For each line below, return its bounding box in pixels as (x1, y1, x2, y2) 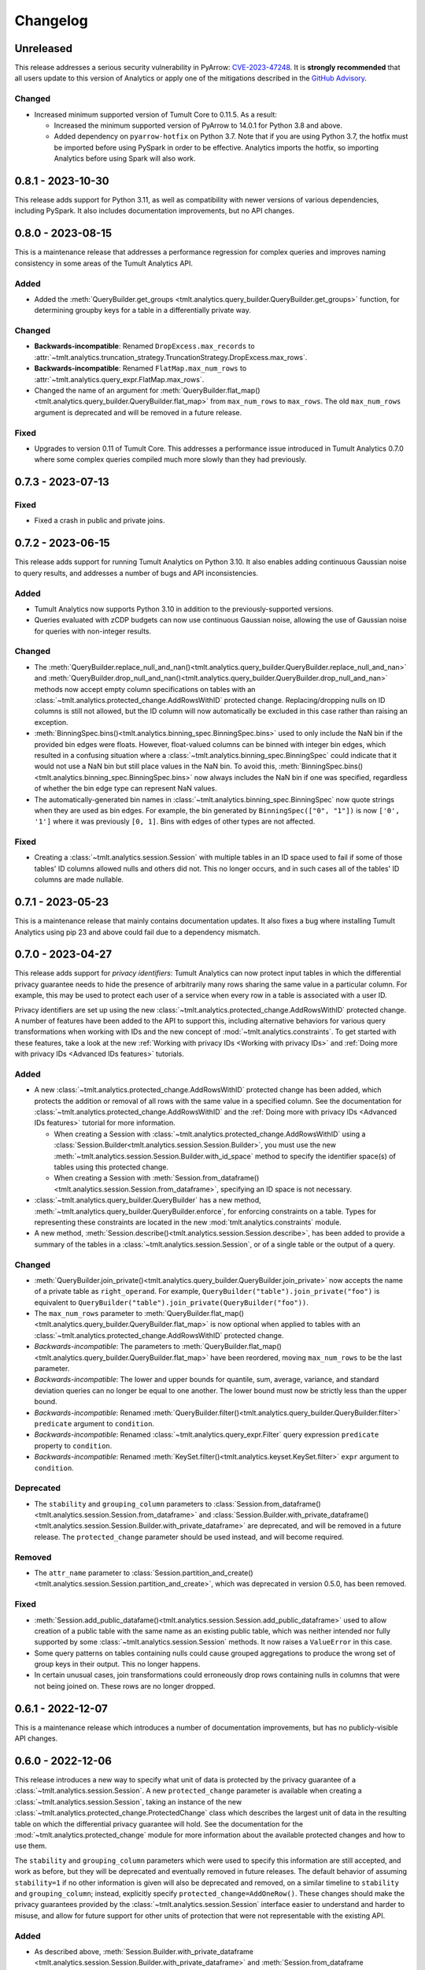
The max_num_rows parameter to (34, 1309, 143, 1318)
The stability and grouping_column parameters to (34, 1499, 213, 1508)
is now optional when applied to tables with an (209, 1320, 361, 1329)
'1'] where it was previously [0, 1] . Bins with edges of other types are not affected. (34, 816, 316, 827)
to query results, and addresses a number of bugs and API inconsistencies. (14, 568, 259, 578)
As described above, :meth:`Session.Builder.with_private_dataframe (34, 1946, 253, 1956)
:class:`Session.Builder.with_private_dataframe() (213, 1510, 369, 1520)
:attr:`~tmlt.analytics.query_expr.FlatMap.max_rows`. (34, 374, 205, 384)
